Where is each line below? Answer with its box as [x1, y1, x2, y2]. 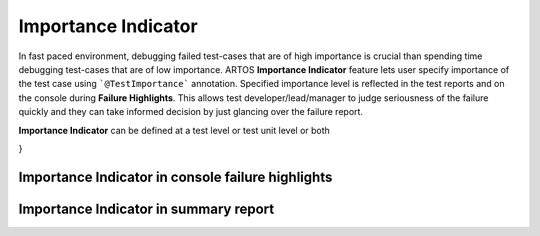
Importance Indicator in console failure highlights [18, 168, 333, 185]
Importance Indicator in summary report [18, 200, 275, 217]
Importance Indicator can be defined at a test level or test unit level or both [18, 124, 330, 136]
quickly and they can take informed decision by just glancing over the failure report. [18, 106, 364, 118]
